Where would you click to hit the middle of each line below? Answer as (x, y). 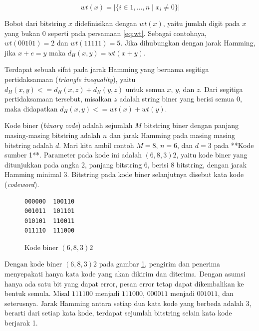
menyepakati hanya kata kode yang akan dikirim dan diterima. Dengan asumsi (125, 274)
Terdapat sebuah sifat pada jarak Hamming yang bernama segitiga (107, 69)
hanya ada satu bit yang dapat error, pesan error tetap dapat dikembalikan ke (124, 283)
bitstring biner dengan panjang (191, 125)
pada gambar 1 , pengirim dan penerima (160, 264)
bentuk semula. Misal (37, 293)
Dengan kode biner (33, 264)
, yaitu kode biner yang (212, 155)
